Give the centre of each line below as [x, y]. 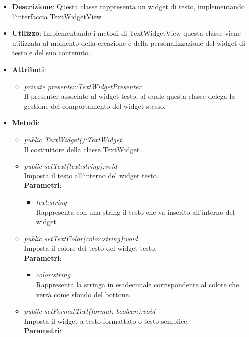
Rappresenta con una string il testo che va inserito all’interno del [135, 212]
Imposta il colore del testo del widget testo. [91, 248]
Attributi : [29, 69]
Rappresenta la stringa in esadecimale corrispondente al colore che [137, 284]
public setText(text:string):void [71, 166]
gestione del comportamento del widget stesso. [95, 105]
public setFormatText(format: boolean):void [90, 311]
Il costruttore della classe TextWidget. [83, 149]
